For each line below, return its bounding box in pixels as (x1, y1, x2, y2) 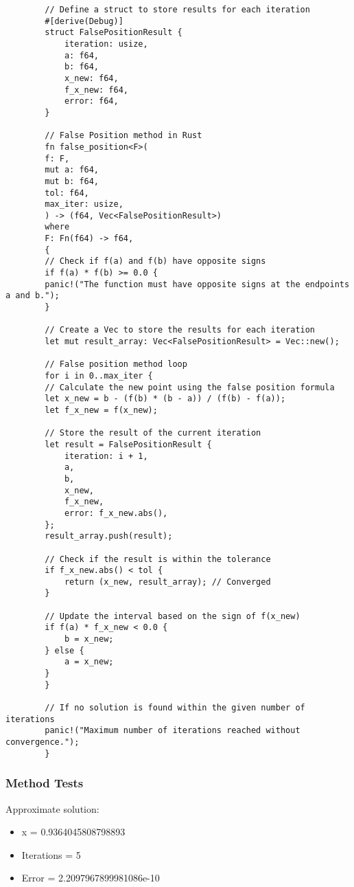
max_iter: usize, (45, 199, 123, 210)
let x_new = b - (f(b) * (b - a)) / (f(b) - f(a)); (45, 394, 286, 404)
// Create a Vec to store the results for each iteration (45, 325, 316, 335)
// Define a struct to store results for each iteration (45, 5, 310, 14)
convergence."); (5, 737, 80, 747)
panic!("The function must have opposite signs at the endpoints (45, 279, 350, 289)
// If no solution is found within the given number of (45, 703, 305, 713)
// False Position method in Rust (45, 131, 202, 141)
